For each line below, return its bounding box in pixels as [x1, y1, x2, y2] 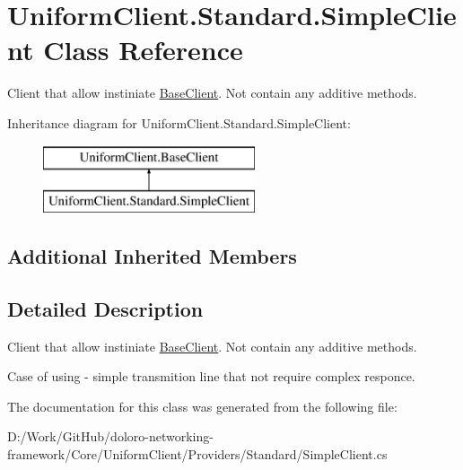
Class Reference [43, 31, 243, 68]
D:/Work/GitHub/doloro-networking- [7, 427, 214, 446]
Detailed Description [7, 294, 204, 322]
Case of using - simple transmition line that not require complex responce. [7, 367, 415, 386]
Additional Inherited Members [7, 242, 297, 270]
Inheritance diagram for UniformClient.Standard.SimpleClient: [7, 113, 351, 132]
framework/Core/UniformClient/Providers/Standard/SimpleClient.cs [7, 445, 388, 464]
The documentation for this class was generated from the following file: [7, 396, 397, 415]
